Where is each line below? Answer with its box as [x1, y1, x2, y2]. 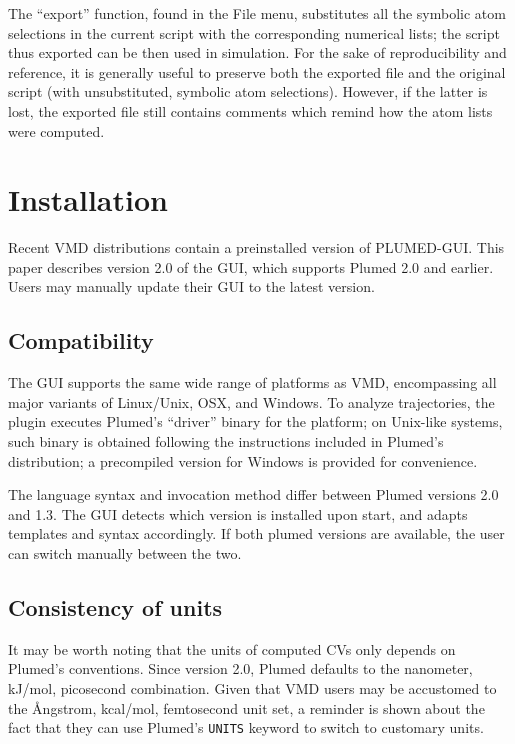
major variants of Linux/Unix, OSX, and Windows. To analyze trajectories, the [8, 391, 495, 412]
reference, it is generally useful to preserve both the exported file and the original [8, 61, 506, 82]
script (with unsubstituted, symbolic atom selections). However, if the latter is [8, 81, 488, 102]
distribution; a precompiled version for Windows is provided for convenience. [8, 450, 478, 471]
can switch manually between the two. [8, 543, 242, 564]
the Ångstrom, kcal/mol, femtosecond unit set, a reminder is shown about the [8, 697, 485, 718]
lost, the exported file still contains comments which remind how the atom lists [8, 100, 493, 121]
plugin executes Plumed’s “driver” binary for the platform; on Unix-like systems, [8, 411, 503, 432]
